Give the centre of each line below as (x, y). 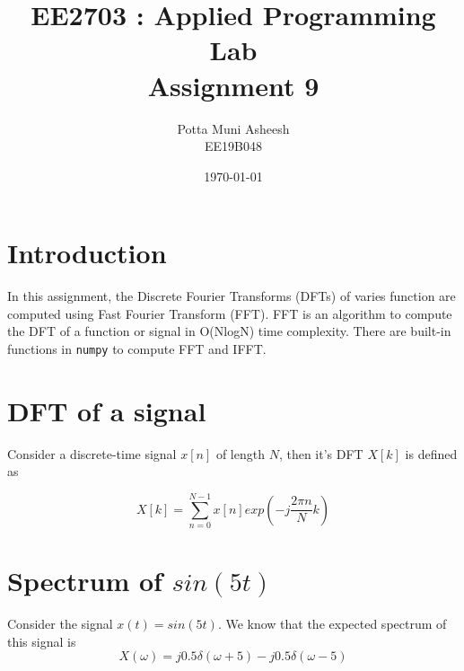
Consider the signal (60, 624)
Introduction (87, 253)
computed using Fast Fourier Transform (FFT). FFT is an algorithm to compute (230, 313)
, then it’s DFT (321, 453)
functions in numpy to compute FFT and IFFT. (137, 349)
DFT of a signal (107, 410)
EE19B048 (233, 146)
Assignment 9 (233, 85)
